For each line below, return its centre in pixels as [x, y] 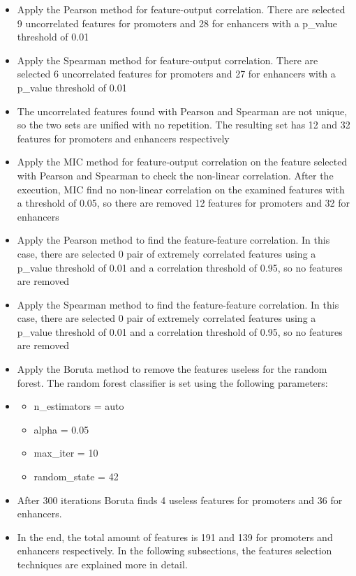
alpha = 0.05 [61, 429]
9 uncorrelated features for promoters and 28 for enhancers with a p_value [177, 23]
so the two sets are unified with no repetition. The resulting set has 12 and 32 [184, 125]
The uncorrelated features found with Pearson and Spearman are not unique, [182, 111]
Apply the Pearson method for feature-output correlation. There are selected [181, 9]
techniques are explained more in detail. [102, 564]
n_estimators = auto [79, 406]
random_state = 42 [76, 477]
